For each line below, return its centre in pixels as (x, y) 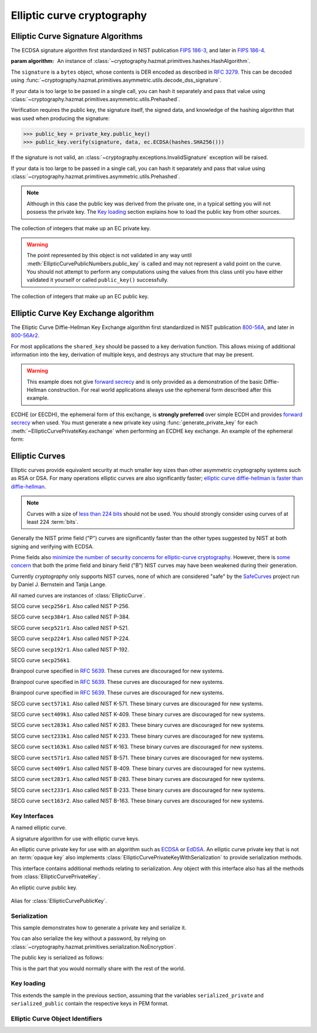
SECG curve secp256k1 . (41, 660)
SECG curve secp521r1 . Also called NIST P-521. (70, 627)
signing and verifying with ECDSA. (52, 546)
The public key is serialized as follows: (57, 958)
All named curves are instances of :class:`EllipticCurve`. (78, 595)
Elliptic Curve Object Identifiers (57, 1018)
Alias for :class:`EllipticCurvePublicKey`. (59, 901)
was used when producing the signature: (60, 118)
